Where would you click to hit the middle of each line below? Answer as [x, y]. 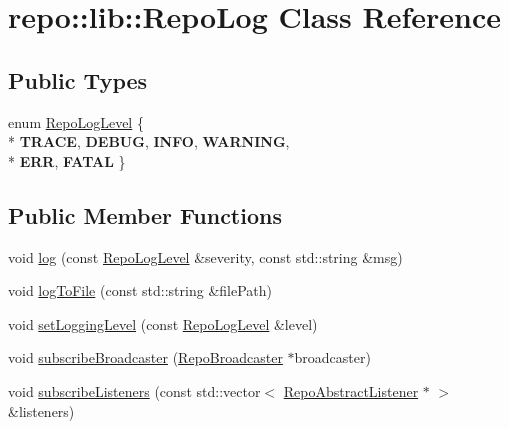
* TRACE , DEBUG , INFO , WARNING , [149, 141]
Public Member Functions [145, 214]
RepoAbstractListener [351, 390]
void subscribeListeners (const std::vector [134, 390]
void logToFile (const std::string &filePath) [140, 290]
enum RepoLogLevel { [76, 121]
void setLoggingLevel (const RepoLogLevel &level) [163, 323]
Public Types [78, 79]
